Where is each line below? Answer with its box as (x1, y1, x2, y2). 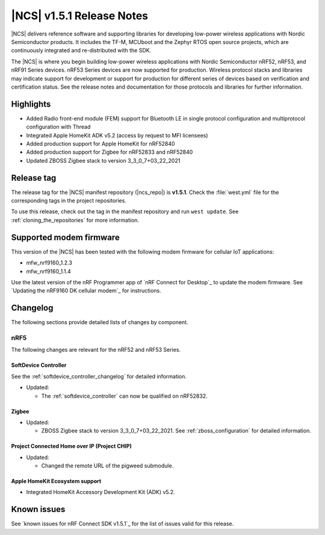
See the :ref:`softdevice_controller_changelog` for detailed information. (11, 372, 187, 380)
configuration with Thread (26, 124, 91, 131)
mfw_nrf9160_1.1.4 (26, 267, 72, 275)
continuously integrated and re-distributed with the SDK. (11, 47, 152, 54)
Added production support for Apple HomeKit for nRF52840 (26, 140, 175, 147)
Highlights (11, 99, 51, 109)
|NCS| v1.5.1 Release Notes (11, 9, 149, 22)
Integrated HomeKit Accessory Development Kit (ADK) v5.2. (26, 489, 176, 496)
